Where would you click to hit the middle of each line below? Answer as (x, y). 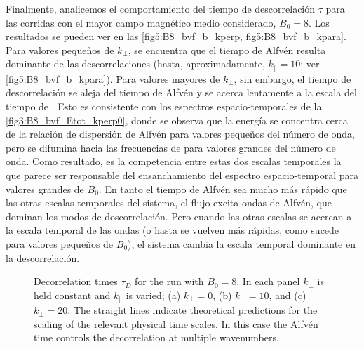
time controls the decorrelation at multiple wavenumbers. (156, 337)
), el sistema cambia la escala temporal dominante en (242, 243)
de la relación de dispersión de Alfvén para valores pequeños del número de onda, (180, 134)
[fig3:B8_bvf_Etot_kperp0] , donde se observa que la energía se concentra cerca (177, 120)
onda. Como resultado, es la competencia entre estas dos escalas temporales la (174, 161)
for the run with (169, 281)
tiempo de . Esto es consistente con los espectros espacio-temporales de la (164, 106)
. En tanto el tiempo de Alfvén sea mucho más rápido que (223, 189)
